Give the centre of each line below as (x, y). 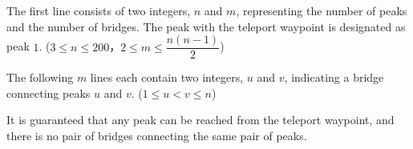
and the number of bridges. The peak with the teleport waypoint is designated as (206, 26)
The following (40, 77)
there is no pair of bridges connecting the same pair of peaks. (157, 136)
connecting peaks (49, 93)
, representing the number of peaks (322, 10)
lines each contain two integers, (167, 77)
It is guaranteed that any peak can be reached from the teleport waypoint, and (200, 120)
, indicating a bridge (334, 77)
